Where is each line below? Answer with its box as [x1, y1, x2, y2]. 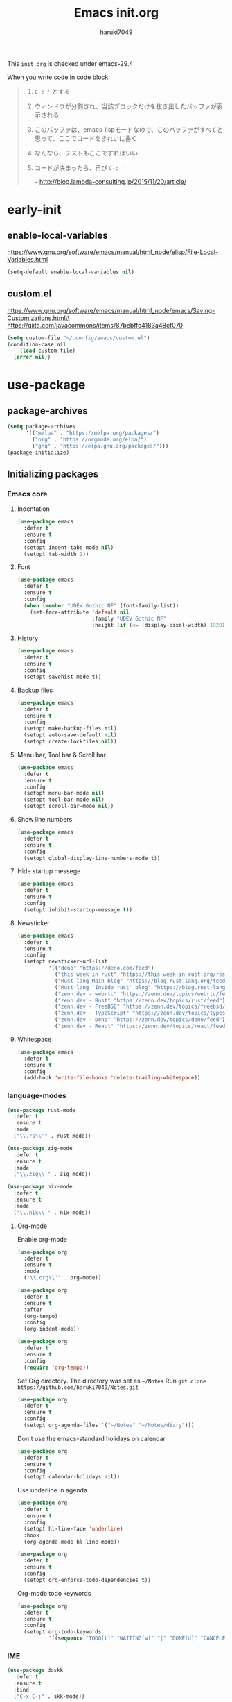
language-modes [7, 1091, 67, 1101]
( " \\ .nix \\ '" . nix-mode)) [13, 1209, 91, 1216]
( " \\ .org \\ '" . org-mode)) [24, 1274, 102, 1281]
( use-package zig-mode [7, 1145, 73, 1152]
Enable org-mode [17, 1235, 68, 1243]
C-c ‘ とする [34, 87, 71, 95]
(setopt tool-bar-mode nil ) [24, 796, 105, 803]
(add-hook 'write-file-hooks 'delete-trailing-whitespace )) [24, 1075, 201, 1081]
